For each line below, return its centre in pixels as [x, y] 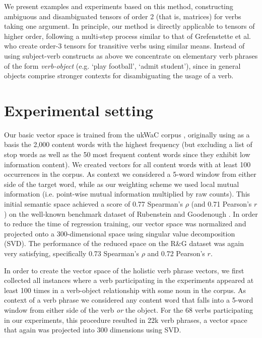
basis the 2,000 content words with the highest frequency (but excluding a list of [128, 144]
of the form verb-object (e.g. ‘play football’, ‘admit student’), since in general [122, 65]
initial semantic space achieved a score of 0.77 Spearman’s [94, 204]
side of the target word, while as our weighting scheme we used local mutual [122, 184]
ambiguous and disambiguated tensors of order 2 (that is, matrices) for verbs [123, 16]
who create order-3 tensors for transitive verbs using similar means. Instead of [124, 46]
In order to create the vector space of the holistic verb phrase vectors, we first [124, 270]
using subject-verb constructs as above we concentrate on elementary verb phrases [131, 55]
